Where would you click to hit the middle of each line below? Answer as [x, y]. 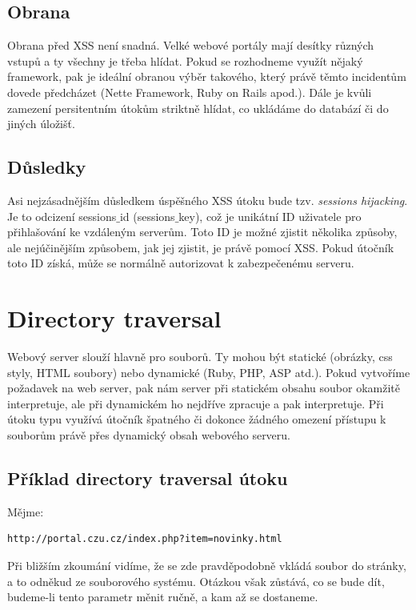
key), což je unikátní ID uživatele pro [270, 216]
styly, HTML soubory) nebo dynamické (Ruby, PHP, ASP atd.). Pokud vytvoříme [209, 372]
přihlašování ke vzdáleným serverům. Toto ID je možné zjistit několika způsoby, [202, 232]
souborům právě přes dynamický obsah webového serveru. [149, 435]
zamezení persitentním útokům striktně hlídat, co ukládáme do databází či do [198, 108]
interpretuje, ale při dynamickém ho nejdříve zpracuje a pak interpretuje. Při [196, 403]
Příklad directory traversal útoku [148, 478]
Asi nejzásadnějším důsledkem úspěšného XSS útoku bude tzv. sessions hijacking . [208, 200]
